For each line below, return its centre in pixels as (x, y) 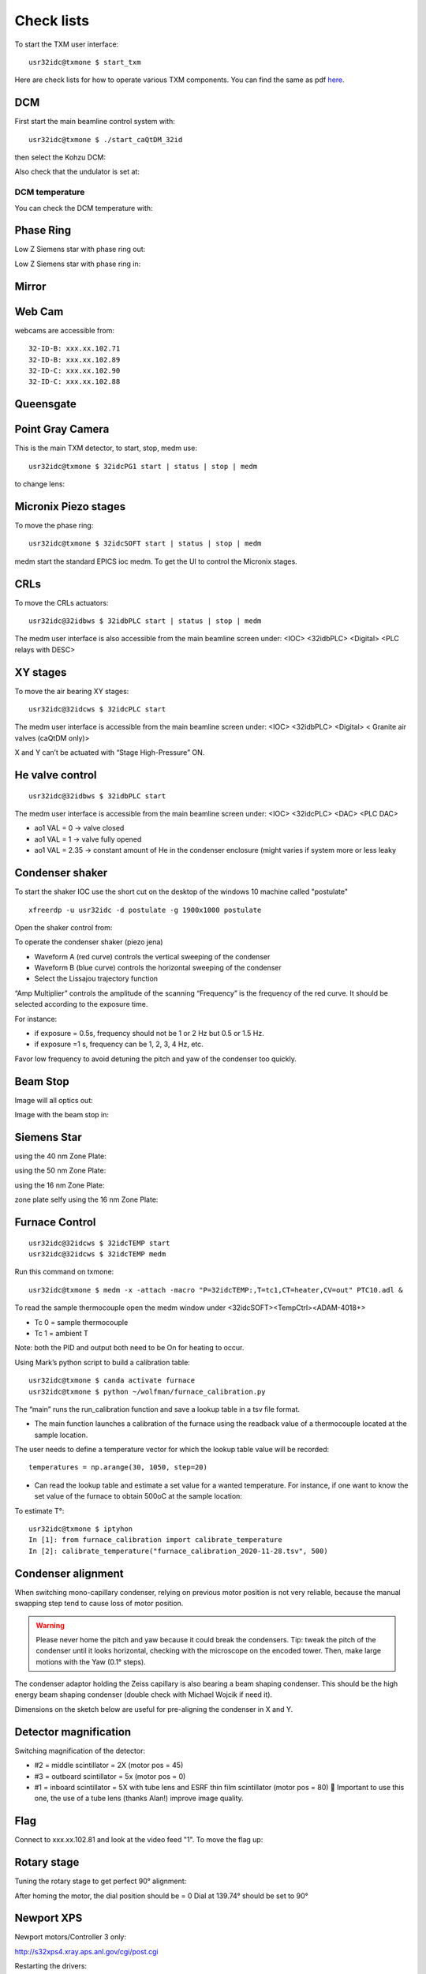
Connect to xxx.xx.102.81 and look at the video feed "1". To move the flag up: (139, 1840)
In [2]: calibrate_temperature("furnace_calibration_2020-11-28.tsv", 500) (178, 1551)
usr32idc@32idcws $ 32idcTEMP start (99, 1243)
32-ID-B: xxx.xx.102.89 (75, 360)
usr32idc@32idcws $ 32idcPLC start (97, 709)
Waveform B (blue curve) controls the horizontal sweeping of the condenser (158, 968)
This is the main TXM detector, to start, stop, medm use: (106, 448)
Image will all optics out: (54, 1100)
